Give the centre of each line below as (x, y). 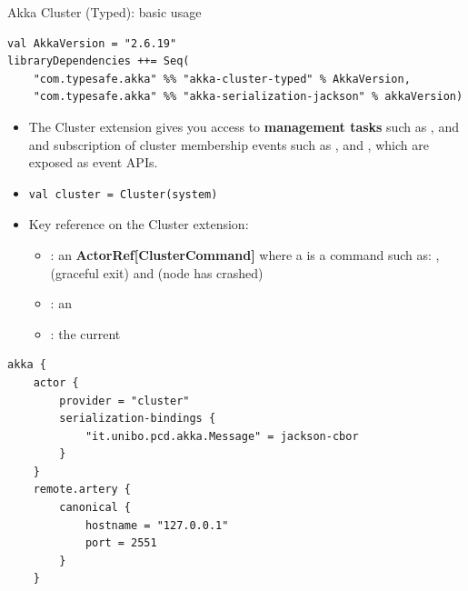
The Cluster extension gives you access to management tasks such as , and (244, 126)
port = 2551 (121, 543)
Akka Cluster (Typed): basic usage (105, 12)
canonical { (95, 508)
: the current (85, 333)
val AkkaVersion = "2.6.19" (92, 43)
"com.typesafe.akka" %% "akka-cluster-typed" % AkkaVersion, (222, 79)
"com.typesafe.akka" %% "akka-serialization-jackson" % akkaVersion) (248, 97)
